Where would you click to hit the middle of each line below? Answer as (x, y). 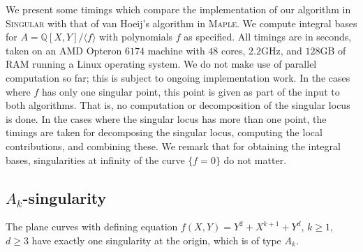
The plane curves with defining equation (92, 227)
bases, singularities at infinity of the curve (95, 160)
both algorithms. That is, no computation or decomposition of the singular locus (178, 105)
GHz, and (281, 50)
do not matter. (255, 160)
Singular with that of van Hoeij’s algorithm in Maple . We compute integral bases (181, 23)
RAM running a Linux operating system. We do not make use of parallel (161, 64)
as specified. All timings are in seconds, (268, 37)
